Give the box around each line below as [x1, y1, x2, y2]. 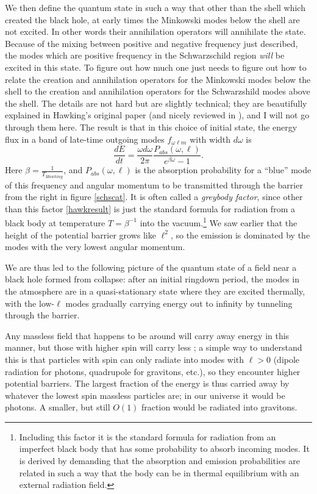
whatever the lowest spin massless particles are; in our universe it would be [5, 388, 285, 401]
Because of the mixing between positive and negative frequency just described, [5, 37, 298, 49]
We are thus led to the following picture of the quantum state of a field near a [5, 260, 297, 273]
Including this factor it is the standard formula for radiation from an [19, 430, 276, 443]
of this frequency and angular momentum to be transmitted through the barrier [5, 178, 303, 191]
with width [190, 132, 231, 145]
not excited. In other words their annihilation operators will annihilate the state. [5, 25, 306, 38]
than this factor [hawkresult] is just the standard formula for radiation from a [5, 202, 295, 215]
